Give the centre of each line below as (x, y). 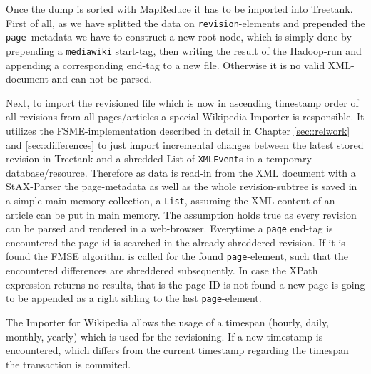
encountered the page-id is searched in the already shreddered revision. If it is (176, 242)
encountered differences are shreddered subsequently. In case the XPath (162, 270)
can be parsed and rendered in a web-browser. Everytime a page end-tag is (169, 228)
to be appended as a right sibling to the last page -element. (134, 298)
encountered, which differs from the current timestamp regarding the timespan (177, 350)
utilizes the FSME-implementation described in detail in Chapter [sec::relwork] (178, 130)
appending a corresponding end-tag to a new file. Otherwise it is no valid (166, 64)
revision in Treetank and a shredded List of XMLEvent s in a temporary (159, 159)
